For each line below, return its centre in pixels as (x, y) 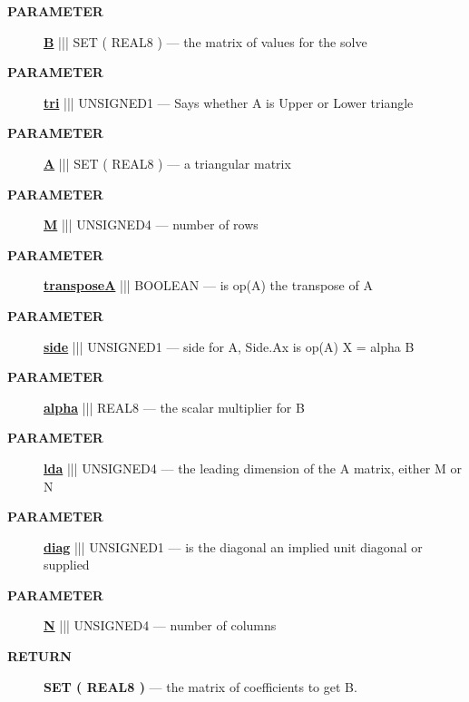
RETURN (39, 656)
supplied (67, 565)
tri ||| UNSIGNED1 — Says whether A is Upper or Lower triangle (229, 102)
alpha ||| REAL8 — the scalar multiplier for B (174, 407)
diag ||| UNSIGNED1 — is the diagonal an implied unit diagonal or (233, 546)
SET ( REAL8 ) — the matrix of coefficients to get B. (200, 686)
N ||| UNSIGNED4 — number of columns (160, 625)
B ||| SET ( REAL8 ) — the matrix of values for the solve (205, 41)
